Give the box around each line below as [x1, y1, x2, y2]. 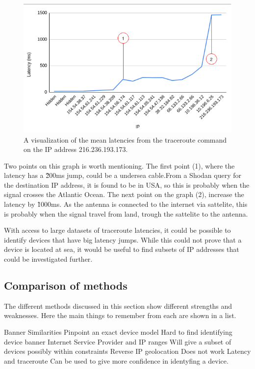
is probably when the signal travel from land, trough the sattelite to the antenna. [4, 208, 248, 219]
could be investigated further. [4, 254, 93, 264]
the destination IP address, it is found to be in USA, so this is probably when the [4, 179, 250, 190]
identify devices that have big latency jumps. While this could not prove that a [4, 234, 242, 245]
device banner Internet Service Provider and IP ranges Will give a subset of [4, 336, 231, 346]
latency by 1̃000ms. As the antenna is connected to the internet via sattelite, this [4, 199, 248, 209]
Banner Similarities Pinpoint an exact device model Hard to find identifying [4, 327, 232, 337]
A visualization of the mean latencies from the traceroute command [24, 134, 227, 145]
